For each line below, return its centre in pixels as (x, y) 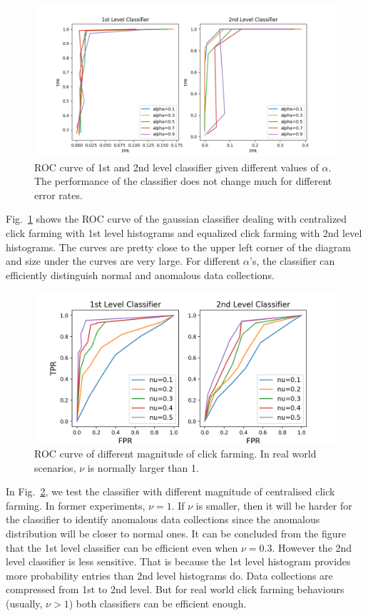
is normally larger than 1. (143, 467)
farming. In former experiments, (76, 505)
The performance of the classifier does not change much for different (183, 181)
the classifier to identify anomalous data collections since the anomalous (163, 519)
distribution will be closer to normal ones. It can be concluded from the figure (176, 533)
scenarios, (55, 467)
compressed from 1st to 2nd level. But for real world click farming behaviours (175, 589)
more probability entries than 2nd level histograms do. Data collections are (169, 575)
